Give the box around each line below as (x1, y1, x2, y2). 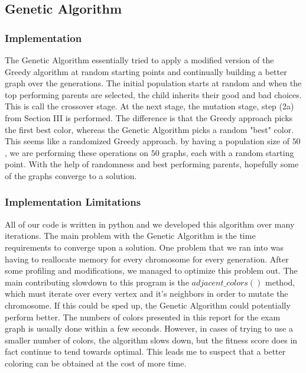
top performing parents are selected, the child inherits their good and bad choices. (5, 88, 302, 100)
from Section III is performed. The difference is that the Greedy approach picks (5, 111, 293, 124)
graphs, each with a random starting (162, 146, 294, 158)
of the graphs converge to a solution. (5, 169, 137, 181)
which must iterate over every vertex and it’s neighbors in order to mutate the (5, 287, 288, 300)
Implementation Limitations (5, 194, 141, 209)
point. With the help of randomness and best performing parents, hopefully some (5, 158, 299, 170)
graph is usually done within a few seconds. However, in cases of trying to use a (5, 322, 293, 335)
